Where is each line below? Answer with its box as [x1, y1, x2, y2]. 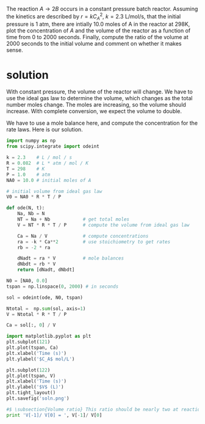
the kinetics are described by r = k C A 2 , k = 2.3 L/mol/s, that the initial [6, 12, 181, 21]
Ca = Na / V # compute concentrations [17, 233, 149, 239]
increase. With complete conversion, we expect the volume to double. [6, 108, 182, 115]
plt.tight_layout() [6, 390, 56, 396]
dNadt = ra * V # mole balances [17, 255, 124, 261]
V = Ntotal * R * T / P [6, 311, 67, 317]
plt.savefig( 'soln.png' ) [6, 395, 70, 402]
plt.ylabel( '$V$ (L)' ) [6, 384, 64, 390]
